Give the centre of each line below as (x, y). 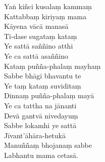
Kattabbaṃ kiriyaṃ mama (45, 16)
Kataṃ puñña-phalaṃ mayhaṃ (52, 66)
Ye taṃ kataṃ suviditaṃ (43, 85)
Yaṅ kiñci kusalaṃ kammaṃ (48, 6)
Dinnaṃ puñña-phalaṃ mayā (49, 95)
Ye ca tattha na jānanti (40, 105)
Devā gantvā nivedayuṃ (41, 115)
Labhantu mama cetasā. (41, 155)
